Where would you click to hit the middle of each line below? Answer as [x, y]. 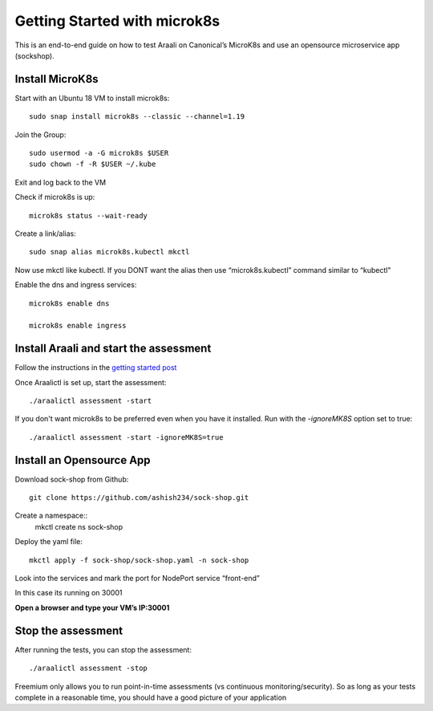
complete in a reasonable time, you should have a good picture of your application [151, 697]
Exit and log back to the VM [61, 182]
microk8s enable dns [69, 303]
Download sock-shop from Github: [72, 479]
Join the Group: [40, 134]
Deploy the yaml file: [49, 542]
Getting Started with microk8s [117, 21]
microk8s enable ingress [78, 326]
